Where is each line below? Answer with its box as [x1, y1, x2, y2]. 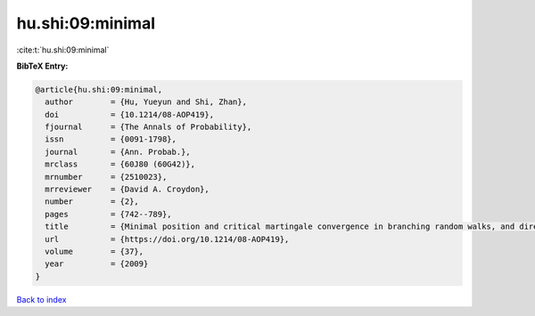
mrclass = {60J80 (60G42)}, [45, 159, 196, 169]
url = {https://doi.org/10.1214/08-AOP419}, [45, 234, 290, 244]
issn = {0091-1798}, [45, 134, 177, 144]
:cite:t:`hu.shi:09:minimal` [16, 45, 110, 55]
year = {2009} [45, 259, 149, 269]
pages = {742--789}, [45, 209, 173, 219]
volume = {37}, [45, 247, 144, 256]
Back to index [16, 294, 67, 304]
